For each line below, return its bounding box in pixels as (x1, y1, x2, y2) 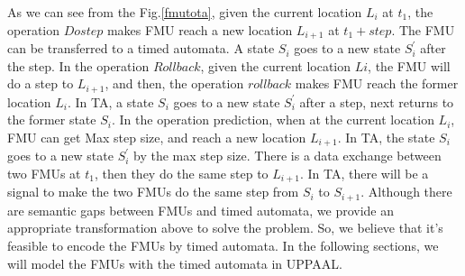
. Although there (360, 182, 452, 201)
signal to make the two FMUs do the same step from (7, 182, 299, 201)
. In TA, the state (337, 127, 435, 146)
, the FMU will (368, 56, 451, 75)
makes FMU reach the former (295, 74, 459, 93)
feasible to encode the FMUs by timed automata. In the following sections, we (7, 236, 439, 255)
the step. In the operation (7, 56, 150, 75)
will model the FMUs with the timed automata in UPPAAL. (7, 253, 342, 272)
